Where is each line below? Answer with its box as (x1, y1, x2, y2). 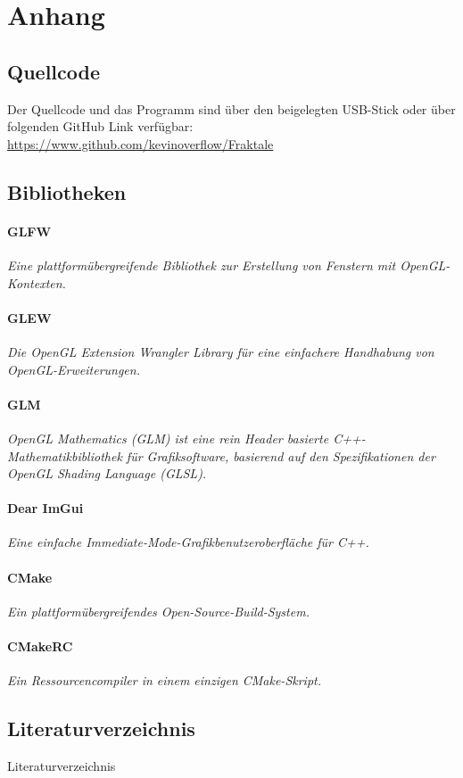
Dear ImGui (7, 499, 84, 517)
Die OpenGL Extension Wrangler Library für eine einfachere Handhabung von (7, 342, 434, 360)
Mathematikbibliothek (7, 446, 122, 465)
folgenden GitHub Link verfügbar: (7, 117, 194, 136)
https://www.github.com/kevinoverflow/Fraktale (7, 134, 274, 153)
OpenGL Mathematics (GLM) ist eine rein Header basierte (7, 428, 329, 447)
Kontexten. (7, 273, 66, 292)
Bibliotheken (7, 178, 127, 205)
